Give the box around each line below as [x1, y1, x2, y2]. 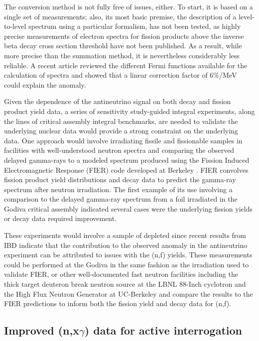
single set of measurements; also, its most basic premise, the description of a [4, 11, 237, 21]
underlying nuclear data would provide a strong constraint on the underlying [4, 125, 238, 136]
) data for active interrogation [84, 323, 243, 338]
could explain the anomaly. [4, 79, 86, 90]
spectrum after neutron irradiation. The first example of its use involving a [4, 184, 233, 194]
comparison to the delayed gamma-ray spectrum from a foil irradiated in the [4, 194, 238, 204]
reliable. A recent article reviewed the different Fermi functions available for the [4, 60, 248, 70]
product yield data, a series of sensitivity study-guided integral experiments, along [4, 106, 255, 116]
